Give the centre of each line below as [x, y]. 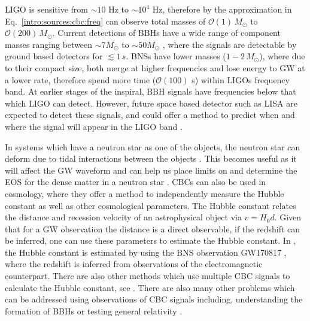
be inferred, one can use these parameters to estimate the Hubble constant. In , [151, 240]
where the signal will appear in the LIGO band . [94, 126]
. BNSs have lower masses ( [176, 56]
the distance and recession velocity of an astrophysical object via [123, 217]
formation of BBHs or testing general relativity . [94, 311]
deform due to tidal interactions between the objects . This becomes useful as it [151, 158]
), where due [282, 56]
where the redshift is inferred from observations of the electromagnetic [134, 264]
